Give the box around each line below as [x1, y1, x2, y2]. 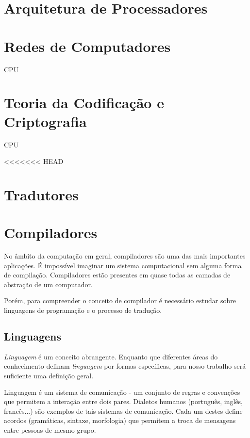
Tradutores [4, 184, 79, 204]
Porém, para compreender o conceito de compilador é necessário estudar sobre [4, 295, 236, 306]
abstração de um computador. [4, 279, 93, 289]
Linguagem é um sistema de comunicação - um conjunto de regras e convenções [4, 387, 240, 397]
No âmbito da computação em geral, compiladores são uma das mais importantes [4, 251, 246, 261]
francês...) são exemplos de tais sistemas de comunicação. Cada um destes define [4, 406, 243, 416]
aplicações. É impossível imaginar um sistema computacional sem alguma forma [4, 260, 242, 270]
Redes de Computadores [4, 36, 171, 56]
